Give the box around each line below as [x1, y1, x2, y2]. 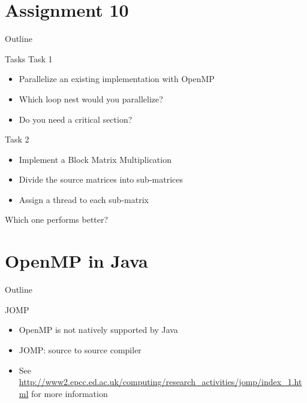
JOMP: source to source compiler [19, 343, 142, 356]
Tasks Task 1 [5, 52, 53, 65]
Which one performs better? [5, 213, 109, 226]
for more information [31, 387, 108, 399]
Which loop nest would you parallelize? [19, 92, 163, 105]
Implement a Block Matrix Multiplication [19, 153, 171, 165]
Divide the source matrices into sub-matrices [19, 173, 183, 186]
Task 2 [5, 133, 29, 146]
